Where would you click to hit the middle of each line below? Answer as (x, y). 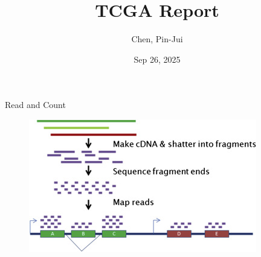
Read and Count (35, 105)
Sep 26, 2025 (157, 59)
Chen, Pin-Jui (157, 39)
